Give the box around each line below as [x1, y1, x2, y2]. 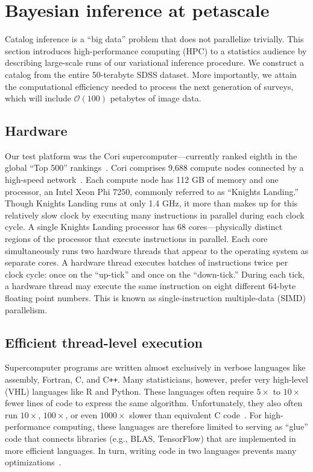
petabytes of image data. [110, 92, 201, 104]
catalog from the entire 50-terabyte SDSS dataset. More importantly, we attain [5, 68, 297, 80]
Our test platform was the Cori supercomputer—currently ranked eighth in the [5, 149, 297, 162]
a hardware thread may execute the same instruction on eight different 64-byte [5, 279, 296, 292]
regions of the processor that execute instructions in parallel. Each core [5, 232, 268, 245]
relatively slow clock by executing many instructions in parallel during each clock [5, 208, 305, 221]
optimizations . [5, 456, 62, 468]
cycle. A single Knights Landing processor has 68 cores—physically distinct [5, 220, 283, 233]
